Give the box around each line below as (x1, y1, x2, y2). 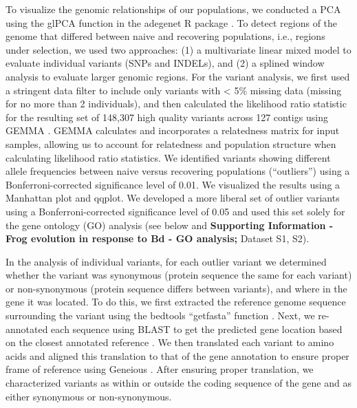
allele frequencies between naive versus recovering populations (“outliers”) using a (6, 164, 350, 178)
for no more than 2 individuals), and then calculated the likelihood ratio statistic (6, 96, 347, 111)
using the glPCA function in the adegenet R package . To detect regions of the (6, 15, 338, 30)
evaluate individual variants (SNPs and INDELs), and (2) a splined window (6, 56, 325, 70)
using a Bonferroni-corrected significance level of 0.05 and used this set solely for (6, 204, 345, 218)
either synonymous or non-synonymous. (6, 389, 172, 403)
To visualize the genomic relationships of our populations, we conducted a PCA (6, 2, 341, 16)
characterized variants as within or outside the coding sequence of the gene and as (6, 376, 351, 390)
